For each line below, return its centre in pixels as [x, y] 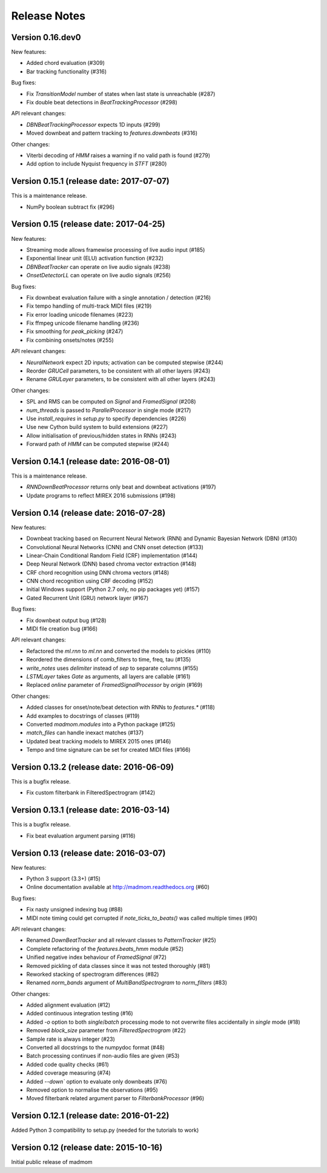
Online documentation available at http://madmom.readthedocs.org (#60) [118, 887]
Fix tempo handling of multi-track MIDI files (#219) [89, 306]
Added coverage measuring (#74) [69, 1073]
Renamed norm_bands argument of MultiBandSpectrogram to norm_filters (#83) [127, 982]
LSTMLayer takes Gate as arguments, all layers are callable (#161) [108, 676]
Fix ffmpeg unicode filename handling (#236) [83, 323]
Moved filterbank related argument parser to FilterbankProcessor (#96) [115, 1098]
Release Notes [48, 16]
